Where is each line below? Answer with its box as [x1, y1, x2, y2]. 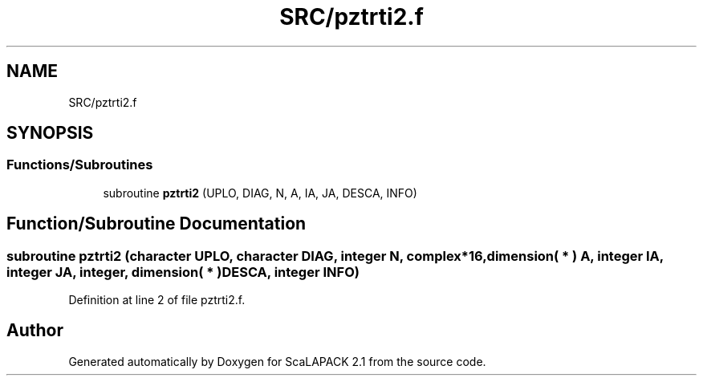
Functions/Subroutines [6, 156, 153, 173]
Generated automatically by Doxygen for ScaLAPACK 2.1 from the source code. [68, 354, 486, 368]
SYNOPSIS [6, 123, 94, 144]
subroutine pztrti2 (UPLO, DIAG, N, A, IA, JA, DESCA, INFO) [103, 185, 417, 200]
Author [6, 320, 63, 341]
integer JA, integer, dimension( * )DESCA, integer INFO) [6, 263, 360, 280]
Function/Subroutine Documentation [6, 213, 307, 234]
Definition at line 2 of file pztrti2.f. [68, 293, 246, 307]
